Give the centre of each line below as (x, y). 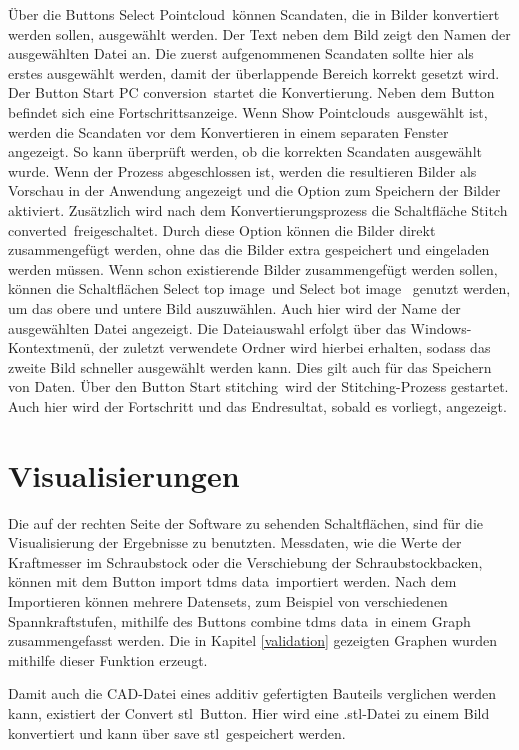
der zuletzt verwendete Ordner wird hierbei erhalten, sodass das (294, 347)
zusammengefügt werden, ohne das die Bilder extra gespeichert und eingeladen (249, 249)
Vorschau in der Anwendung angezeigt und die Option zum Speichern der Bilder (254, 190)
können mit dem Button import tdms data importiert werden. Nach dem (232, 581)
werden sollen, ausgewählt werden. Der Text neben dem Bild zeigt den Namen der (259, 33)
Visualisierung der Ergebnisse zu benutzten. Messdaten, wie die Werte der (235, 542)
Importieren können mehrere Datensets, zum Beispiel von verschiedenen (228, 600)
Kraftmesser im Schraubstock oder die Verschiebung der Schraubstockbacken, (245, 561)
